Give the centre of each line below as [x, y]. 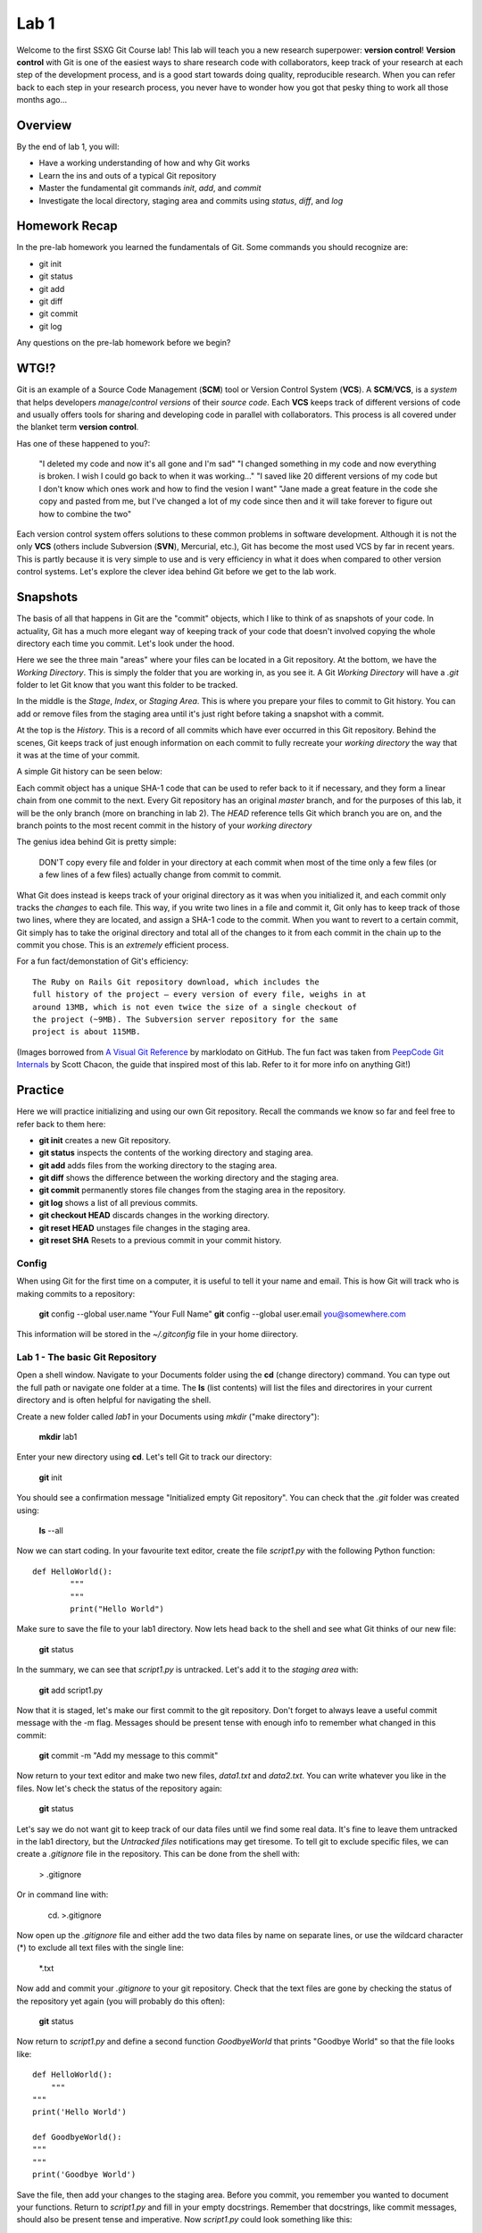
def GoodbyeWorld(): [77, 2137]
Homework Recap [67, 226]
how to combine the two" [85, 514]
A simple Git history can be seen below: [89, 772]
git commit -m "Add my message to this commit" [129, 1756]
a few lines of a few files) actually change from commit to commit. [160, 874]
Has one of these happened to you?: [83, 443]
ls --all [51, 1530]
